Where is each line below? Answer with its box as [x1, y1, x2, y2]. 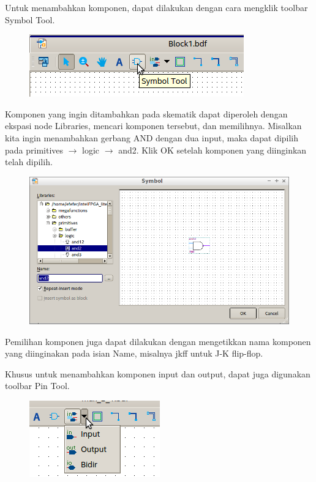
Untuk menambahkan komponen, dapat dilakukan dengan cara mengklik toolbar [5, 1, 308, 13]
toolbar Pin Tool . [5, 379, 70, 392]
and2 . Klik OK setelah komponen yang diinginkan [118, 143, 307, 156]
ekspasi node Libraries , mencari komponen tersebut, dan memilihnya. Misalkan [5, 119, 302, 132]
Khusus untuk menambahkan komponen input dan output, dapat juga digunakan [5, 367, 310, 380]
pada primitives [5, 143, 64, 156]
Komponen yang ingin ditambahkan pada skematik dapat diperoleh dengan [5, 107, 288, 120]
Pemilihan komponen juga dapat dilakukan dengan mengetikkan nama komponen [5, 335, 311, 347]
